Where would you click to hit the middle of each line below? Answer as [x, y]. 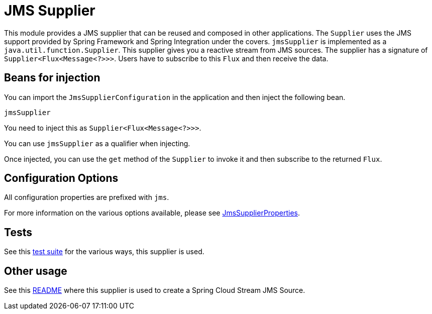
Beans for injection [52, 78]
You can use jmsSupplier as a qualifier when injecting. [97, 143]
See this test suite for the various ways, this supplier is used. [104, 252]
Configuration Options [61, 178]
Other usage [36, 271]
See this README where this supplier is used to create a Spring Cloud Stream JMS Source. [155, 290]
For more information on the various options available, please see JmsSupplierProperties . [152, 213]
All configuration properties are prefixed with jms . [87, 197]
